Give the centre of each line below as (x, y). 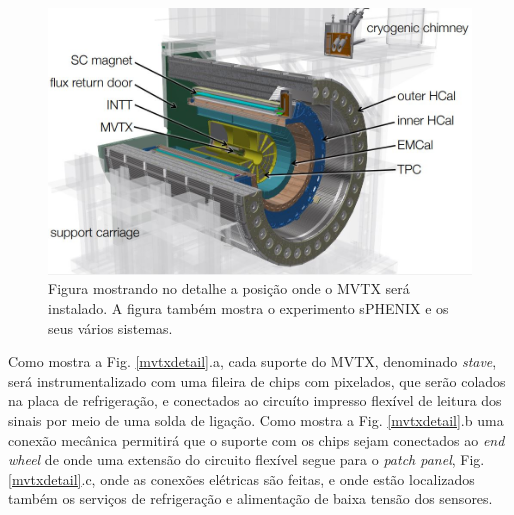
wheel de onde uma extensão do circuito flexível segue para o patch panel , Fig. (246, 459)
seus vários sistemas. (110, 327)
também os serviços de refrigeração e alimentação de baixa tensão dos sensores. (250, 498)
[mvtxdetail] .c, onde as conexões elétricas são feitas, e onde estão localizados (241, 478)
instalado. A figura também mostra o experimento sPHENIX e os (248, 308)
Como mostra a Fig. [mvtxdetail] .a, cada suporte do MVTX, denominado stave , (252, 361)
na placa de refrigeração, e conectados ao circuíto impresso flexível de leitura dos (255, 400)
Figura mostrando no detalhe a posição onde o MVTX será (229, 288)
